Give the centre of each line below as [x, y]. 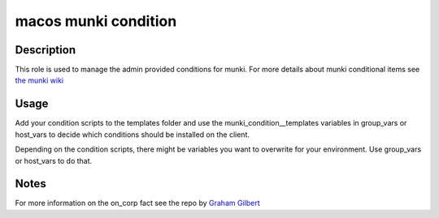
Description [46, 50]
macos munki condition [96, 21]
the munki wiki [39, 80]
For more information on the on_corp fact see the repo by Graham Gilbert [137, 203]
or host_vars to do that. [54, 160]
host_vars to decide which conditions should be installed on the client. [132, 135]
